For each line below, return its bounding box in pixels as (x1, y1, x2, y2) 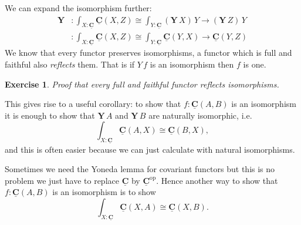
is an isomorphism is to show (52, 186, 156, 198)
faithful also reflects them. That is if (5, 58, 135, 70)
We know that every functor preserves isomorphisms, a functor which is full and (5, 46, 292, 59)
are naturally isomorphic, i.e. (148, 109, 252, 121)
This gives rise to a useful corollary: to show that (5, 98, 181, 110)
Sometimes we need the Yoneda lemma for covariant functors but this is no (5, 163, 275, 175)
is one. (243, 58, 266, 70)
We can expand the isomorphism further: (5, 2, 152, 14)
